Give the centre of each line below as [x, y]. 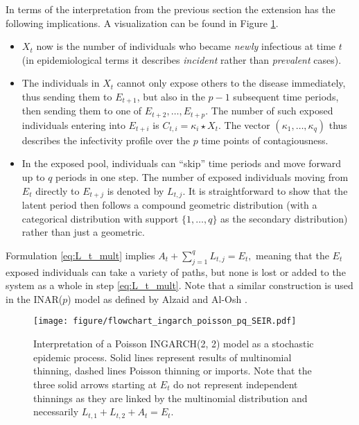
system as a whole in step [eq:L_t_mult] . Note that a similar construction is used [179, 285]
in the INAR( [34, 298]
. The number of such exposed [269, 111]
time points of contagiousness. [265, 140]
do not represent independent [236, 384]
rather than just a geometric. [83, 232]
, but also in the [171, 96]
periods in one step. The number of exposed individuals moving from [202, 177]
